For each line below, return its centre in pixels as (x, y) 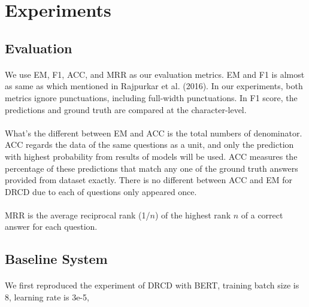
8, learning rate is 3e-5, (47, 297)
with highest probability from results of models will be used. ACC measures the (151, 156)
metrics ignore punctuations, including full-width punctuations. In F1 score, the (151, 97)
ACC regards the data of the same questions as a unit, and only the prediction (149, 145)
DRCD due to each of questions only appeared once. (101, 191)
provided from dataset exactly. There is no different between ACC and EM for (149, 180)
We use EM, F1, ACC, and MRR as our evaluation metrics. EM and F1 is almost (155, 74)
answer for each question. (51, 227)
